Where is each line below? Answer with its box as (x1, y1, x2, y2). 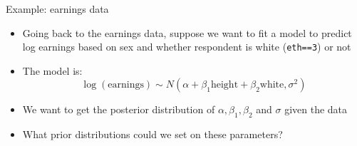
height (210, 80, 239, 90)
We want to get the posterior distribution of (22, 102, 215, 117)
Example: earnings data (6, 1, 109, 16)
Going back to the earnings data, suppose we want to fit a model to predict (22, 25, 352, 40)
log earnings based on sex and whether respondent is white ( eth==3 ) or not (22, 39, 351, 54)
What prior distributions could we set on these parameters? (22, 127, 283, 142)
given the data (284, 102, 348, 117)
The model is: (22, 63, 83, 78)
